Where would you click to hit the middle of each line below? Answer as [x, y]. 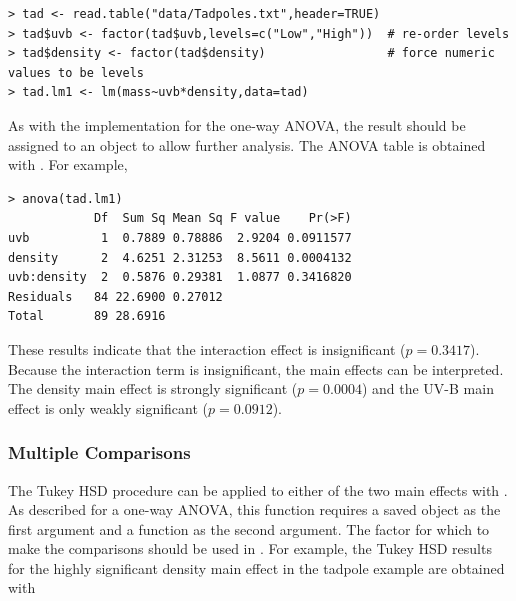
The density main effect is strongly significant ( [153, 388]
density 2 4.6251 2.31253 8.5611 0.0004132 [180, 257]
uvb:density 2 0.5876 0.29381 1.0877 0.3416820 [180, 277]
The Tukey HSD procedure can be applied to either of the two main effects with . [258, 489]
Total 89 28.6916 [87, 316]
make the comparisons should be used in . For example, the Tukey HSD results [250, 548]
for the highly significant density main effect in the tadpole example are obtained [256, 567]
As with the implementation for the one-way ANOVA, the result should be [237, 124]
